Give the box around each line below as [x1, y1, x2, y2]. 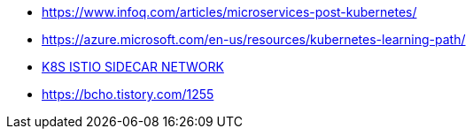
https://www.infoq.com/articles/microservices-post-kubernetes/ [42, 4, 417, 19]
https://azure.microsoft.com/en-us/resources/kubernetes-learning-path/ [42, 32, 466, 47]
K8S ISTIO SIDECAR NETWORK [42, 59, 224, 74]
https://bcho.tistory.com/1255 [42, 87, 214, 102]
